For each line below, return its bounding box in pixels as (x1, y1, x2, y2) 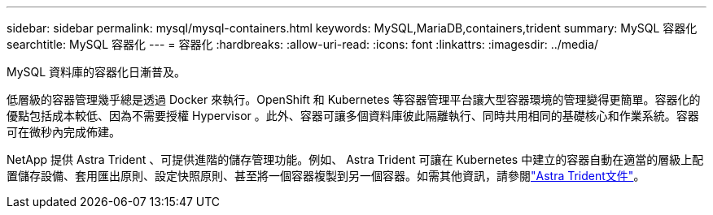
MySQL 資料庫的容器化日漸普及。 (7, 65, 186, 79)
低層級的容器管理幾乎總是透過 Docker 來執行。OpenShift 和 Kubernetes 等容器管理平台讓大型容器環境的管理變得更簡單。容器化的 (7, 92, 701, 106)
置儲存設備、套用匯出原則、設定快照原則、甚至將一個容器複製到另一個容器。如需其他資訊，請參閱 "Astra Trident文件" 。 (7, 169, 645, 183)
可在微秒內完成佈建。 (7, 125, 120, 139)
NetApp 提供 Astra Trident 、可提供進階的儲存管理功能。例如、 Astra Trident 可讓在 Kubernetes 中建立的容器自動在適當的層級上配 (7, 153, 704, 166)
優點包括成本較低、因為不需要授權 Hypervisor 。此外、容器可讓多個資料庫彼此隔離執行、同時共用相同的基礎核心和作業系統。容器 (7, 109, 699, 123)
